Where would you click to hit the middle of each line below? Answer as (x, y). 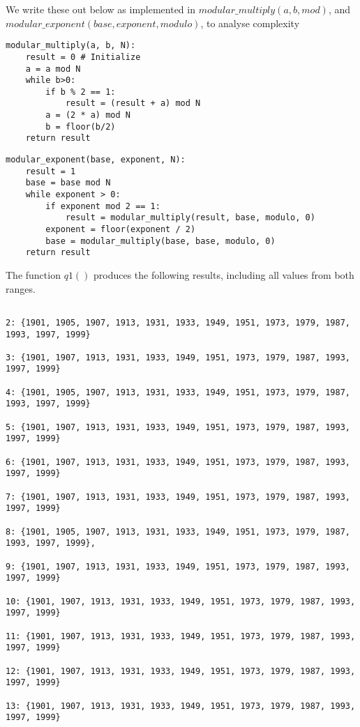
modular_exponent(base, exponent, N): (96, 160)
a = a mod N (53, 69)
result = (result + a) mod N (133, 104)
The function (33, 275)
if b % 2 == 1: (81, 92)
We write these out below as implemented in (100, 9)
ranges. (21, 288)
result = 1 (51, 171)
